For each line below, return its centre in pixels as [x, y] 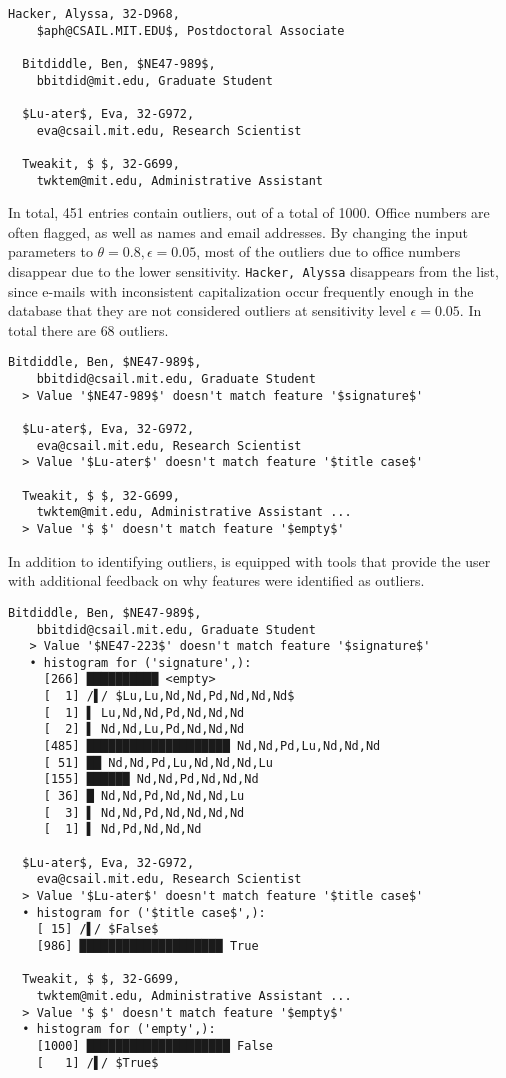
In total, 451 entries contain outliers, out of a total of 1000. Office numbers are [249, 212]
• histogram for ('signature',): [140, 662]
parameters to [50, 251]
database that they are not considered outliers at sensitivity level [207, 310]
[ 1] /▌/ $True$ [97, 1062]
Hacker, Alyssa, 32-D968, [94, 14]
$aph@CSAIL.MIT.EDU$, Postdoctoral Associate [190, 30]
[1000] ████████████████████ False [154, 1045]
